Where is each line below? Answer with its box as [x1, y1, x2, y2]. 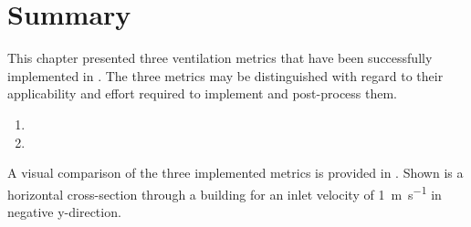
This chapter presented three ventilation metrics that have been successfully [7, 48, 433, 67]
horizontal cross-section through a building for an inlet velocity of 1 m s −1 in [7, 181, 442, 203]
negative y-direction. [7, 201, 121, 221]
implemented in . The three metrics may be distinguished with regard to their [7, 66, 444, 85]
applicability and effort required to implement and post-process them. [7, 84, 398, 103]
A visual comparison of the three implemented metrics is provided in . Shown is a [7, 163, 464, 182]
